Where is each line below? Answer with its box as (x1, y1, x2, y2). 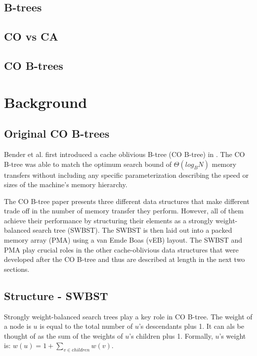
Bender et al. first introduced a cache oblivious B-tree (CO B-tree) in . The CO (4, 149, 245, 159)
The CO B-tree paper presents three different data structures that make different (4, 196, 250, 206)
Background (4, 92, 87, 112)
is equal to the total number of (40, 321, 133, 331)
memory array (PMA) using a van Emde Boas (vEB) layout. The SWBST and (4, 235, 243, 245)
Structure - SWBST (4, 288, 108, 303)
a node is (4, 321, 31, 331)
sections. (4, 263, 30, 274)
